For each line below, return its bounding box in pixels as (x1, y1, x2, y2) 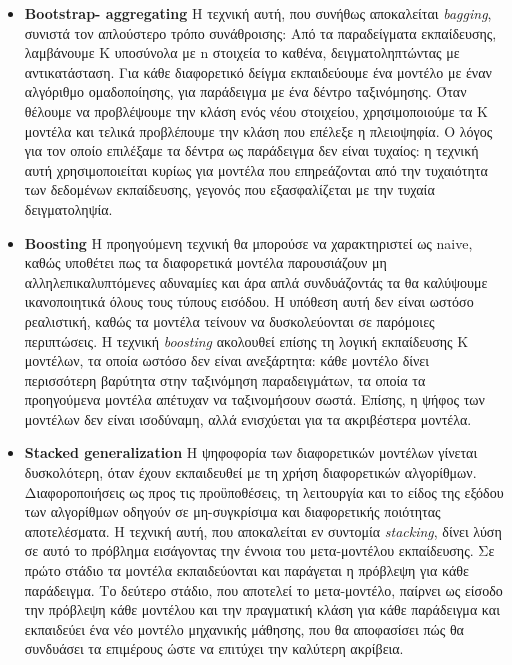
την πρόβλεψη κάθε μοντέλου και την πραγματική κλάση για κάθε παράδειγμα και (24, 599, 500, 620)
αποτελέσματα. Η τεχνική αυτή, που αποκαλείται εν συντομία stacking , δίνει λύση (24, 520, 502, 541)
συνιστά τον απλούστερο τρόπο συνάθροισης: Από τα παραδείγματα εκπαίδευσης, (24, 22, 497, 43)
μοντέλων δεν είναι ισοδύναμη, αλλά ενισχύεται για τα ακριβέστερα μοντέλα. (24, 408, 472, 429)
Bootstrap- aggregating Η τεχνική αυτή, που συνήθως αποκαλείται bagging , (24, 3, 492, 23)
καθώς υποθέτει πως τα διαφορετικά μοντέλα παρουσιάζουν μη (24, 252, 387, 273)
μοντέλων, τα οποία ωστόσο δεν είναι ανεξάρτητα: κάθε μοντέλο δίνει (24, 350, 429, 371)
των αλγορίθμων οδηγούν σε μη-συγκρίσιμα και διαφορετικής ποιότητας (24, 501, 441, 522)
